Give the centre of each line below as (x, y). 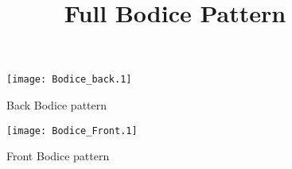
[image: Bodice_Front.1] (72, 131)
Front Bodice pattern (58, 156)
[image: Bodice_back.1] (69, 80)
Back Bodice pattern (57, 105)
